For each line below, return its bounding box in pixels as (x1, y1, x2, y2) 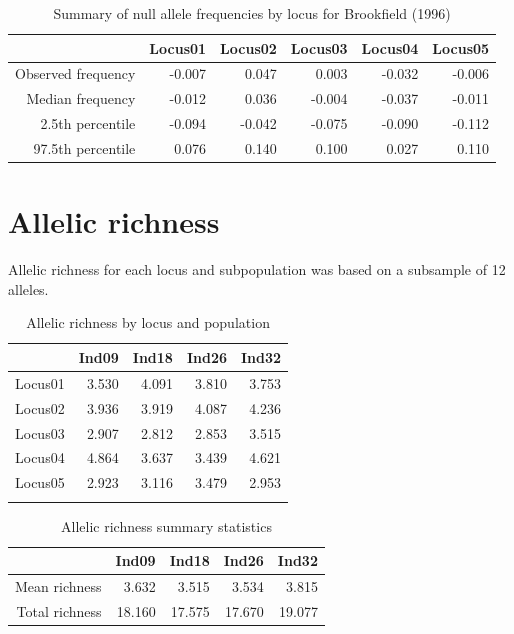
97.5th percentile (33, 137, 136, 158)
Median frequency (26, 88, 136, 109)
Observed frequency (15, 63, 136, 84)
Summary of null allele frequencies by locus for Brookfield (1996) (53, 3, 451, 23)
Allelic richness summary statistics (61, 515, 272, 536)
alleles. (8, 278, 49, 299)
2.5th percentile (40, 113, 136, 134)
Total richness (16, 600, 102, 621)
